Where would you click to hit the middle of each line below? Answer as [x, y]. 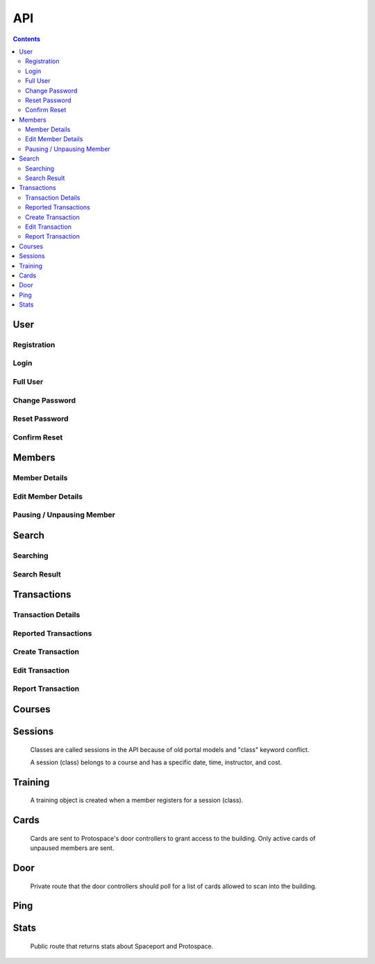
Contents [27, 39]
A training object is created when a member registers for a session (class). [137, 801]
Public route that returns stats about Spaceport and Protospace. [122, 946]
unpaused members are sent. [72, 848]
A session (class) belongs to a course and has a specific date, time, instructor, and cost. [156, 762]
